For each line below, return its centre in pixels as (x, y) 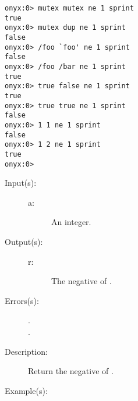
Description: (26, 351)
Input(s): (21, 183)
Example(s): (26, 390)
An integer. (71, 222)
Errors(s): (22, 300)
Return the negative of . (71, 371)
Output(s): (24, 241)
